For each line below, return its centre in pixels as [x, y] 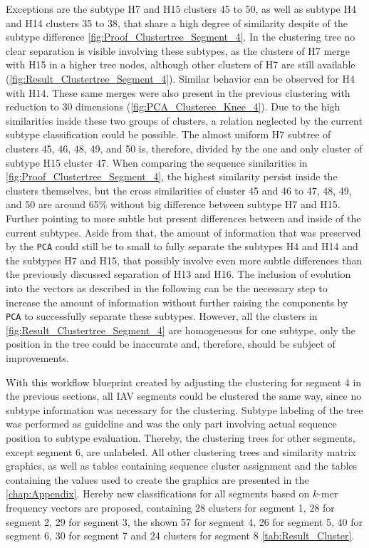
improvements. [37, 357]
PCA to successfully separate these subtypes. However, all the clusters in [162, 316]
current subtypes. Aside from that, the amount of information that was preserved [183, 232]
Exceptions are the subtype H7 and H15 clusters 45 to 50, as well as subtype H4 [181, 9]
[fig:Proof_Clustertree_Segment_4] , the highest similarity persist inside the [172, 176]
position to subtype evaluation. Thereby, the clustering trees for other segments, [181, 437]
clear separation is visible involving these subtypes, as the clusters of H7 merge [178, 50]
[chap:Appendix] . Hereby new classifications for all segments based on [158, 493]
